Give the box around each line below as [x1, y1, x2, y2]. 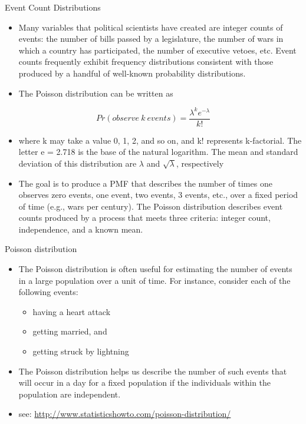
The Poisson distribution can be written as [18, 87, 173, 99]
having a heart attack [32, 305, 111, 317]
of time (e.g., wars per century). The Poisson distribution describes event [18, 200, 283, 212]
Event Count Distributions [5, 1, 101, 13]
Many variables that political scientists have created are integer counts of [18, 21, 283, 33]
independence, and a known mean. [18, 223, 143, 235]
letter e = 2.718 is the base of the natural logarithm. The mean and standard [18, 145, 298, 158]
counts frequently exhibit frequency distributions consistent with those [18, 55, 274, 68]
